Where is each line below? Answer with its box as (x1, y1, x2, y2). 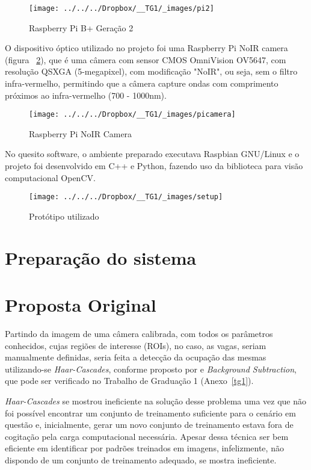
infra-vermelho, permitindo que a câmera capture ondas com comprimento (5, 77, 279, 90)
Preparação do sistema (5, 245, 197, 270)
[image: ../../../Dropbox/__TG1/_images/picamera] (29, 110, 236, 119)
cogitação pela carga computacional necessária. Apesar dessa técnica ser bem (5, 430, 289, 442)
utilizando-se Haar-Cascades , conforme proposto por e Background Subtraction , (5, 362, 297, 375)
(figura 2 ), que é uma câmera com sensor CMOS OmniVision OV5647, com (5, 53, 286, 66)
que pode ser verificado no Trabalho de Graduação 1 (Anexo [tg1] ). (5, 374, 254, 387)
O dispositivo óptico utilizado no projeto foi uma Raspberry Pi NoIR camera (5, 42, 288, 54)
